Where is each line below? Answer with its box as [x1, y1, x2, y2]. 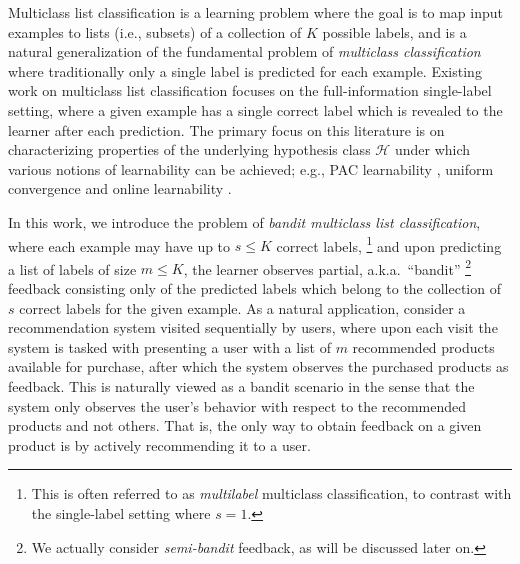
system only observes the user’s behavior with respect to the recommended [8, 395, 467, 416]
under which [394, 139, 471, 160]
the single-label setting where [31, 502, 211, 523]
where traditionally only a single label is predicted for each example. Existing [8, 60, 482, 81]
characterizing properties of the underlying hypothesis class [8, 139, 371, 160]
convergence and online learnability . [8, 178, 232, 199]
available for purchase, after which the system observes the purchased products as [8, 356, 509, 377]
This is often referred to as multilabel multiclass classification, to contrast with [31, 483, 512, 504]
